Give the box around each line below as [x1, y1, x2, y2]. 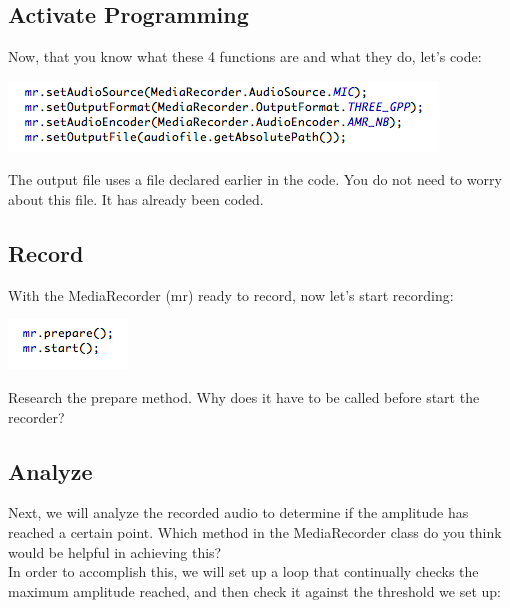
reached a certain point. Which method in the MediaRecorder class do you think [8, 521, 502, 542]
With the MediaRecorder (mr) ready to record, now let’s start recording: [8, 284, 454, 305]
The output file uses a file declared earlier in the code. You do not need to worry [8, 169, 502, 190]
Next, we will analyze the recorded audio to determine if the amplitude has [8, 502, 469, 523]
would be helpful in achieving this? [8, 541, 222, 562]
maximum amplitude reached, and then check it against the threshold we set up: [8, 580, 502, 601]
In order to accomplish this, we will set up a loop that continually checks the [8, 561, 479, 582]
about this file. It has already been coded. [8, 188, 264, 209]
